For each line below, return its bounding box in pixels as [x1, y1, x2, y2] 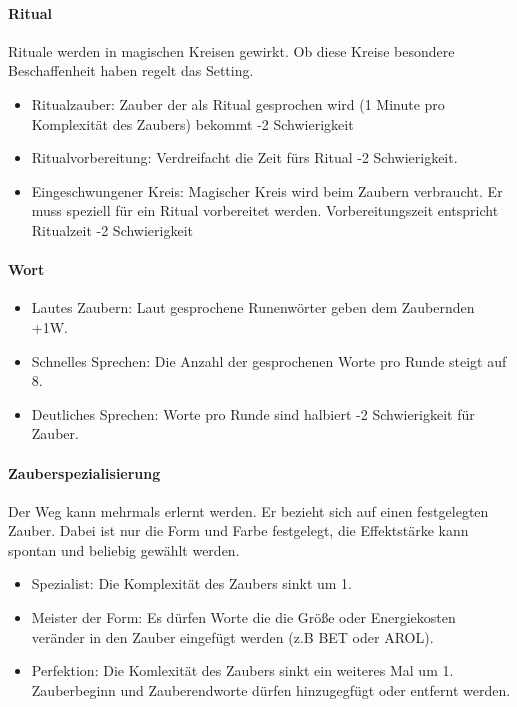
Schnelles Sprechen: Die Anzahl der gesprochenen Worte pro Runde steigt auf [31, 350, 507, 371]
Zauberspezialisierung [8, 462, 161, 483]
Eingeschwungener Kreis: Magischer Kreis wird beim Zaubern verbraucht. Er [31, 180, 503, 201]
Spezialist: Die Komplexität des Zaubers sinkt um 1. [31, 573, 353, 594]
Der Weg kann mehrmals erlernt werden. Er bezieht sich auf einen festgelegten [8, 500, 489, 521]
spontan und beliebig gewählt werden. [8, 539, 240, 560]
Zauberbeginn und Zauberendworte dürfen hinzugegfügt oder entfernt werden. [31, 679, 511, 700]
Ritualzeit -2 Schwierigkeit [31, 219, 194, 240]
